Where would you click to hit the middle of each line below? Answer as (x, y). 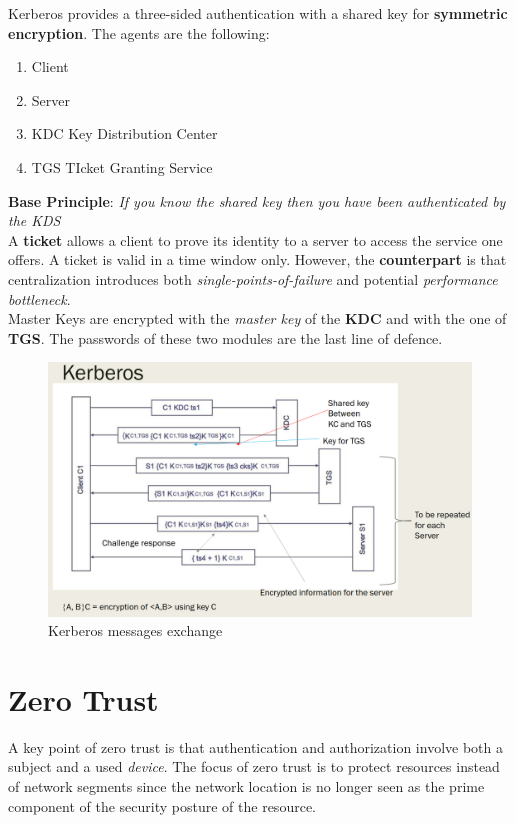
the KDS (34, 220)
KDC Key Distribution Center (124, 133)
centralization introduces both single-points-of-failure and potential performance (253, 278)
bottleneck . (39, 298)
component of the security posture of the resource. (162, 805)
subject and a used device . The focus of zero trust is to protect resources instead (254, 766)
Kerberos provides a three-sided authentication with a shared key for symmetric (258, 13)
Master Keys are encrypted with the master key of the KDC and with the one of (257, 318)
